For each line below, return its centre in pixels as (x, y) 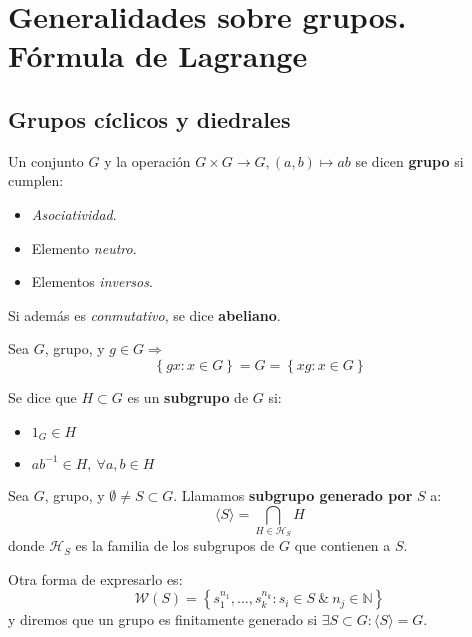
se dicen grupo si (409, 160)
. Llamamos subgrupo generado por (293, 494)
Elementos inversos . (92, 281)
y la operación (147, 160)
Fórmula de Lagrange (158, 55)
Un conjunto (46, 160)
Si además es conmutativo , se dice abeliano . (144, 314)
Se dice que (42, 396)
